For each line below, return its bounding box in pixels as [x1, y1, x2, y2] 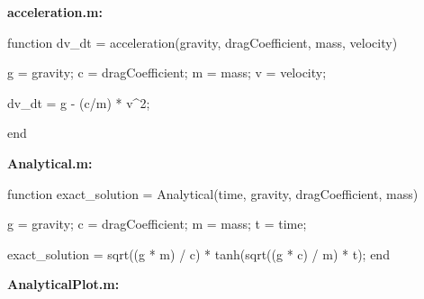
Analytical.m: [7, 153, 93, 172]
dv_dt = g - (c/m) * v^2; [7, 93, 150, 112]
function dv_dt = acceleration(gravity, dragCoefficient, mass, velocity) [7, 32, 398, 51]
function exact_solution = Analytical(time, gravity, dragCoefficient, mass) [7, 184, 419, 203]
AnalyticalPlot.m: [7, 275, 120, 294]
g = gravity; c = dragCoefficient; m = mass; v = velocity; [7, 63, 327, 82]
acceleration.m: [7, 3, 103, 21]
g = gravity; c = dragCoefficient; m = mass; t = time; [7, 214, 307, 233]
